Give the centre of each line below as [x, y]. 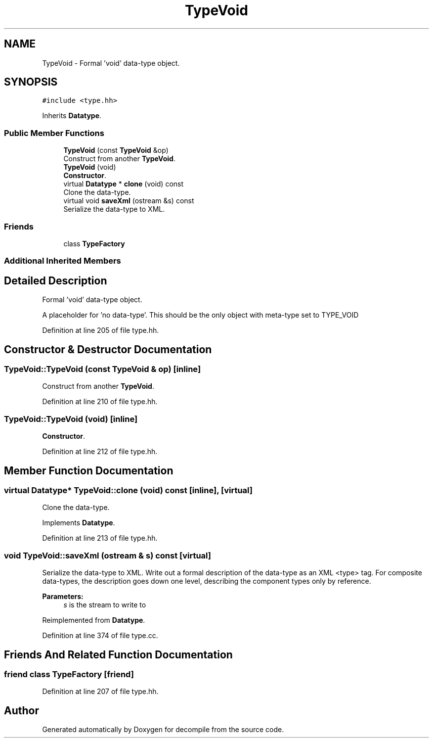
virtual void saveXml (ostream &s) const [129, 201]
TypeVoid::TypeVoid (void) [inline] [71, 419]
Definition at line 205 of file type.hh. [101, 330]
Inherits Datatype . [72, 116]
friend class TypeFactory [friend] [69, 674]
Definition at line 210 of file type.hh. [100, 402]
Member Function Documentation [89, 470]
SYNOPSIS [31, 82]
